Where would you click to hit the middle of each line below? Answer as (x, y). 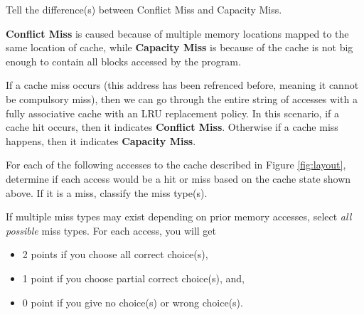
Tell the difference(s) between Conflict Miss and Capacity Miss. (144, 9)
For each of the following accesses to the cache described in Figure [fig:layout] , (176, 165)
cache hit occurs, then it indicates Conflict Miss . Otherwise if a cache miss (172, 127)
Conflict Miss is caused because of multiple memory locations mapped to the (177, 33)
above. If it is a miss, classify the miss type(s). (107, 192)
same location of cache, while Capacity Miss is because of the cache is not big (180, 47)
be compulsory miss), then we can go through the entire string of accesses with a (182, 98)
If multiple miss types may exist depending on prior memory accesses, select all (179, 217)
